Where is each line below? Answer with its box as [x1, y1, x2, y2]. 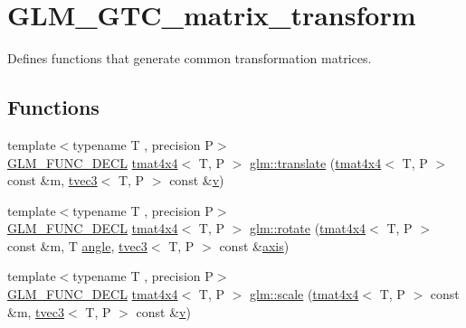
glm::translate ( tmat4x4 [250, 153, 382, 172]
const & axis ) [219, 236, 290, 255]
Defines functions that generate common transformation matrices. [7, 49, 372, 68]
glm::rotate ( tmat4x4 [250, 219, 366, 238]
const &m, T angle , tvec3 [7, 236, 147, 255]
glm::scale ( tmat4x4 [250, 285, 359, 304]
